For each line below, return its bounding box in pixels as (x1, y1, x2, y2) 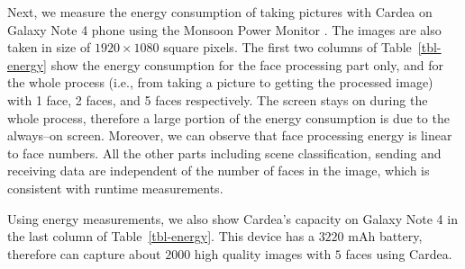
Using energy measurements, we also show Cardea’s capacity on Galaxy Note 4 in (7, 209, 458, 228)
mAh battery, (348, 227, 423, 246)
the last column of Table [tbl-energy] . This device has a (7, 227, 315, 246)
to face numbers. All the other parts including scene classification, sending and (7, 143, 442, 162)
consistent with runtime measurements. (7, 178, 223, 197)
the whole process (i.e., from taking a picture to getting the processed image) (7, 73, 433, 92)
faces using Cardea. (345, 244, 452, 263)
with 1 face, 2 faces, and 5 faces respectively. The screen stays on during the (7, 90, 428, 109)
